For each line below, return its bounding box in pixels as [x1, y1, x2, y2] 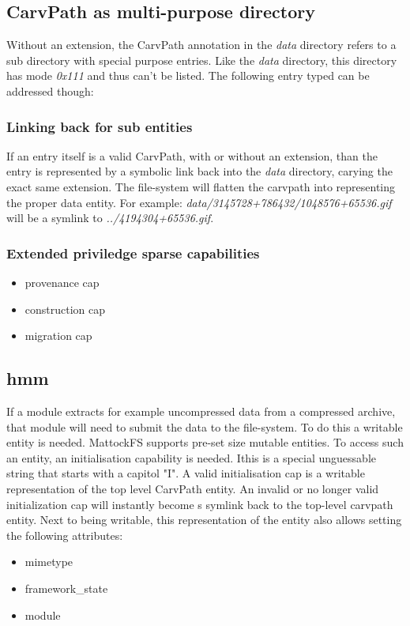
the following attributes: [6, 526, 123, 543]
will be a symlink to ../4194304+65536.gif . [6, 209, 214, 226]
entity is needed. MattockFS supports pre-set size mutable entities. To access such [6, 434, 404, 451]
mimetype [24, 553, 73, 570]
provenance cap [24, 273, 100, 290]
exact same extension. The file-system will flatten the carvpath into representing [6, 178, 396, 194]
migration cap [24, 327, 92, 344]
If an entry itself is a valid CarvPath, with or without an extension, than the [6, 147, 378, 164]
